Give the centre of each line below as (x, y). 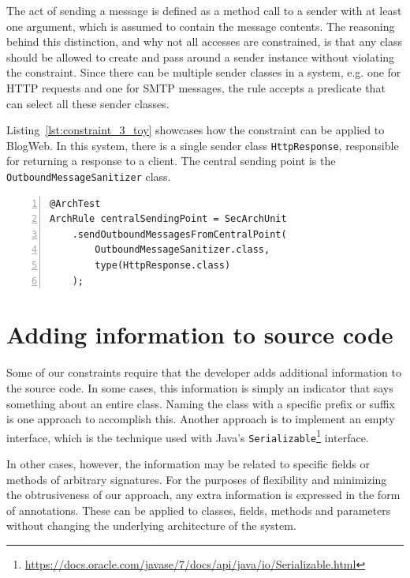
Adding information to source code (200, 334)
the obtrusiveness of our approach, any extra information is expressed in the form (203, 495)
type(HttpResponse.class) (163, 266)
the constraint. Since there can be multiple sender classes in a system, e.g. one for (204, 72)
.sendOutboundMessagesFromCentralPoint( (179, 234)
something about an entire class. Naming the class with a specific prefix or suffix (201, 403)
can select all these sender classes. (88, 103)
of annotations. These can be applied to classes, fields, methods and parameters (199, 510)
